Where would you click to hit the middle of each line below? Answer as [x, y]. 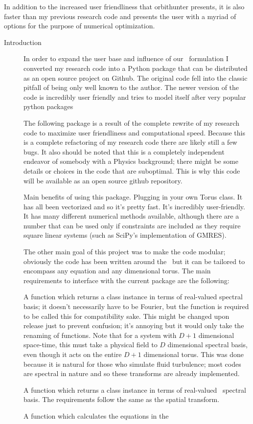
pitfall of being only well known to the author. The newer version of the [131, 87]
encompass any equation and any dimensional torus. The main [117, 271]
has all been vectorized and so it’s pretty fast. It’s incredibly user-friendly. [134, 206]
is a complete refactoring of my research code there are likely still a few [130, 142]
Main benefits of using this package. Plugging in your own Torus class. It [133, 197]
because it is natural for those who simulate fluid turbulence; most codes [132, 364]
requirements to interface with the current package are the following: [126, 280]
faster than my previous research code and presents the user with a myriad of [120, 16]
